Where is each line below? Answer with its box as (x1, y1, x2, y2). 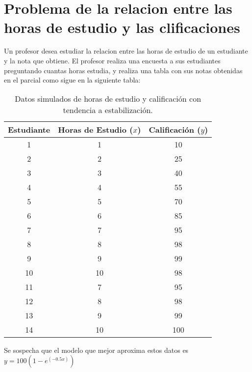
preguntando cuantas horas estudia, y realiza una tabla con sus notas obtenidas (4, 65, 243, 75)
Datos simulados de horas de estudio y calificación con (15, 92, 202, 104)
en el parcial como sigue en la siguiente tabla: (4, 75, 141, 85)
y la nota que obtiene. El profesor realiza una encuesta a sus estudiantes (4, 55, 221, 65)
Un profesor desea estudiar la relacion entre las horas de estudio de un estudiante (4, 46, 248, 56)
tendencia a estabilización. (63, 104, 153, 115)
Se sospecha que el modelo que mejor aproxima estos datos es (4, 344, 189, 355)
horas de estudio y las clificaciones (4, 17, 240, 37)
